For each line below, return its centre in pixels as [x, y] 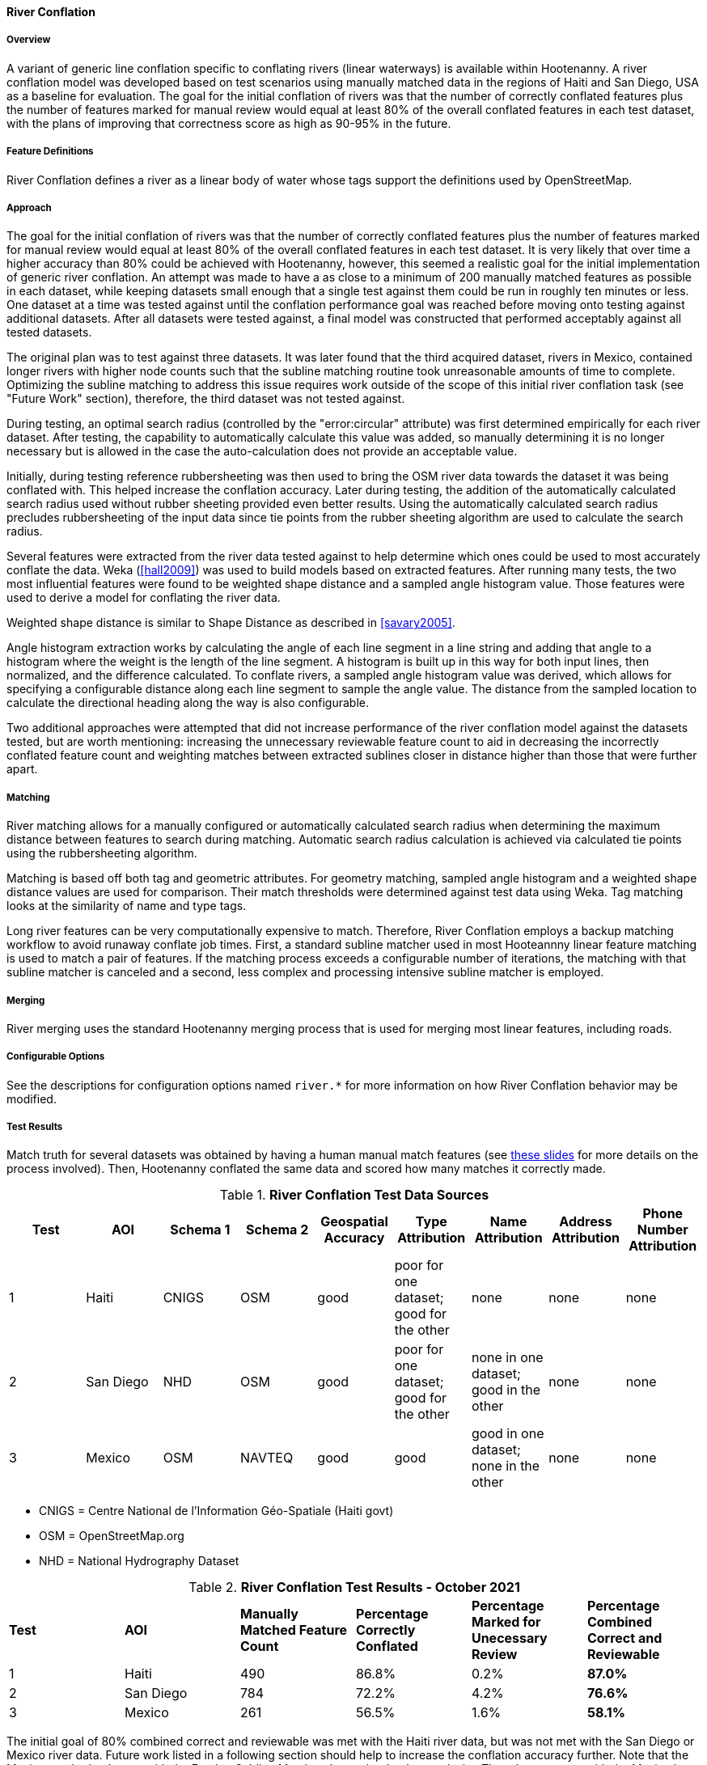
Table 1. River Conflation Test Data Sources [354, 1195]
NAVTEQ [267, 1458]
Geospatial [354, 1222]
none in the [506, 1466]
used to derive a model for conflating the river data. [144, 598]
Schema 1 [200, 1230]
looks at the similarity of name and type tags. [127, 906]
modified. [32, 1098]
